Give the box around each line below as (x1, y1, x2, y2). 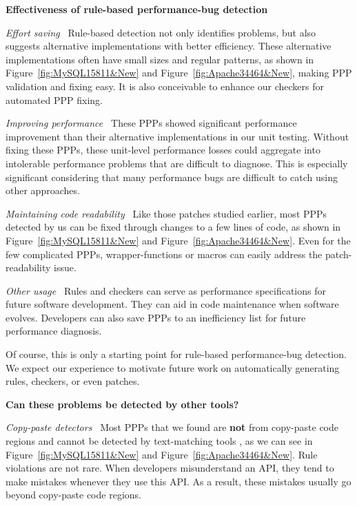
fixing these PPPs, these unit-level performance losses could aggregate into (6, 143, 320, 157)
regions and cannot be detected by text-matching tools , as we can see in (6, 434, 313, 448)
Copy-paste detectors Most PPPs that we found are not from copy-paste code (6, 420, 338, 434)
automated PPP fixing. (6, 92, 103, 107)
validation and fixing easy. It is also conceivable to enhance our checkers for (6, 78, 325, 93)
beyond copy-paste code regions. (6, 487, 141, 502)
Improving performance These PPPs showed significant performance (6, 116, 297, 130)
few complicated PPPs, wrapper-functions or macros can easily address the (6, 246, 323, 261)
